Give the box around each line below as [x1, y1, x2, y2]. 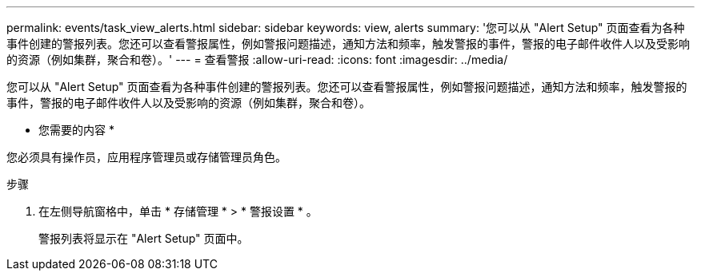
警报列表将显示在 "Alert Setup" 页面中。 [38, 231, 249, 245]
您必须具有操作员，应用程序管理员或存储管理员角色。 [6, 150, 286, 164]
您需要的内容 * [38, 123, 114, 137]
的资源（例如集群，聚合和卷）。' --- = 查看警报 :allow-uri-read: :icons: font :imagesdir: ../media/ [6, 53, 508, 66]
